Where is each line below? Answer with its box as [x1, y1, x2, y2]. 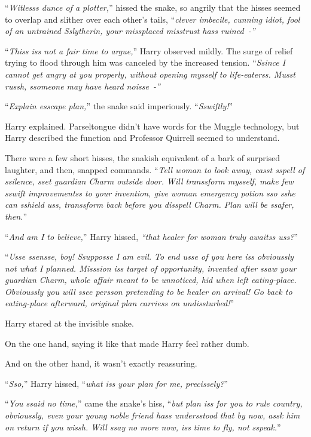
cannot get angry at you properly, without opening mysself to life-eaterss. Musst [5, 67, 295, 80]
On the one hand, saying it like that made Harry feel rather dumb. [5, 337, 249, 349]
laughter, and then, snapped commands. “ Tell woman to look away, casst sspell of [5, 163, 305, 176]
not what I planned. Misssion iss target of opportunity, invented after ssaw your [5, 261, 297, 274]
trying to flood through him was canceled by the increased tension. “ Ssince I [5, 56, 286, 69]
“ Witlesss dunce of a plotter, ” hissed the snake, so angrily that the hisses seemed [5, 1, 301, 13]
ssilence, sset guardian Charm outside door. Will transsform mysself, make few [5, 175, 294, 187]
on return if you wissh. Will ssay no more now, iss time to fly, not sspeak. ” [5, 420, 281, 433]
